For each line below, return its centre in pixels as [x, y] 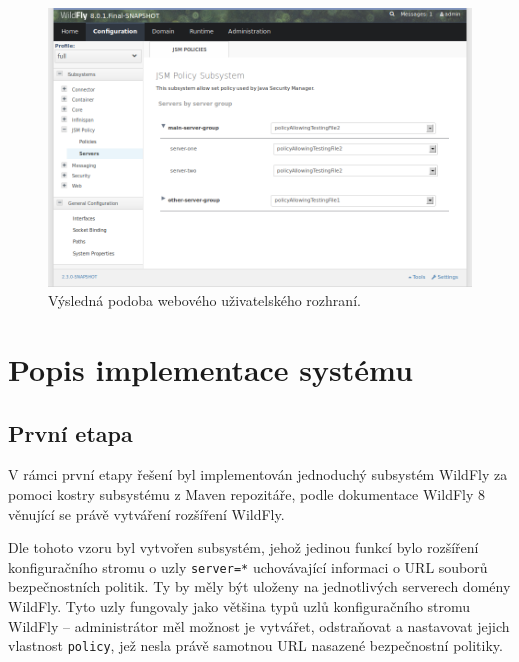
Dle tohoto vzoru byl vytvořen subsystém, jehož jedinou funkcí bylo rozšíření [243, 547]
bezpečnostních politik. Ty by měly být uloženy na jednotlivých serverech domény [259, 586]
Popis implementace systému [210, 369]
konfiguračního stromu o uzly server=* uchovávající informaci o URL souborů [248, 566]
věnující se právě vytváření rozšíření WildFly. [146, 513]
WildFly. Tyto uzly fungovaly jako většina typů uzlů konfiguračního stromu [239, 606]
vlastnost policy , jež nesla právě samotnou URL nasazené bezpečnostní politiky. [255, 645]
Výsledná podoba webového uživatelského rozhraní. [204, 300]
